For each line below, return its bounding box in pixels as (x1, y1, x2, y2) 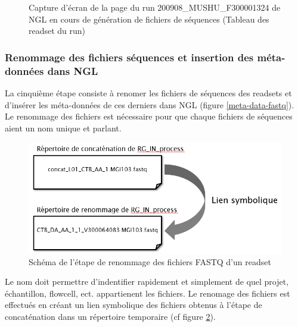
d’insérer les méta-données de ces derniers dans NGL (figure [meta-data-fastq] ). (5, 98, 294, 111)
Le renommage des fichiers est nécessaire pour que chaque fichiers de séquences (5, 110, 293, 122)
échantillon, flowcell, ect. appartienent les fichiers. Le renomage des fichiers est (5, 287, 290, 299)
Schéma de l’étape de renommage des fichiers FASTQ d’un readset (29, 255, 271, 268)
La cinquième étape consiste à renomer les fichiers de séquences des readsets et (5, 86, 292, 99)
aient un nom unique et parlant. (5, 121, 122, 134)
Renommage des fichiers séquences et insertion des (5, 49, 254, 64)
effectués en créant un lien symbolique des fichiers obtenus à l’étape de (5, 298, 262, 311)
